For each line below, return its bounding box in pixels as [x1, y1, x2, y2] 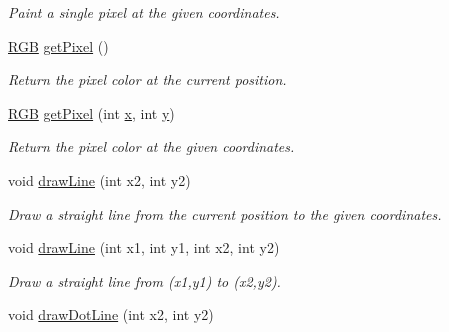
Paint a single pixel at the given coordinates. [8, 2, 280, 22]
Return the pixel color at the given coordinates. [8, 136, 295, 157]
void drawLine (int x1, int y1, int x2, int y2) [8, 237, 280, 258]
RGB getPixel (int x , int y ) [8, 102, 175, 123]
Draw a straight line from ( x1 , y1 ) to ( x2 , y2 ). [8, 270, 281, 291]
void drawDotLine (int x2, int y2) [8, 304, 214, 325]
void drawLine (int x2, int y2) [8, 169, 191, 190]
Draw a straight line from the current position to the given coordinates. [8, 203, 442, 224]
